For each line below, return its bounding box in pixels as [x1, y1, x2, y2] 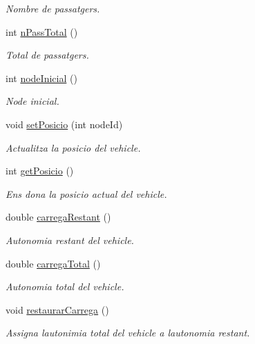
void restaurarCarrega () [6, 302, 109, 316]
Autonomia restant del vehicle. [6, 232, 134, 247]
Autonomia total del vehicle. [6, 279, 124, 294]
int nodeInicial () [6, 70, 77, 85]
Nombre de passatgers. [6, 1, 100, 15]
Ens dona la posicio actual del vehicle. [6, 186, 167, 201]
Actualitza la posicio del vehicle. [6, 140, 141, 154]
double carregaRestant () [6, 210, 111, 224]
